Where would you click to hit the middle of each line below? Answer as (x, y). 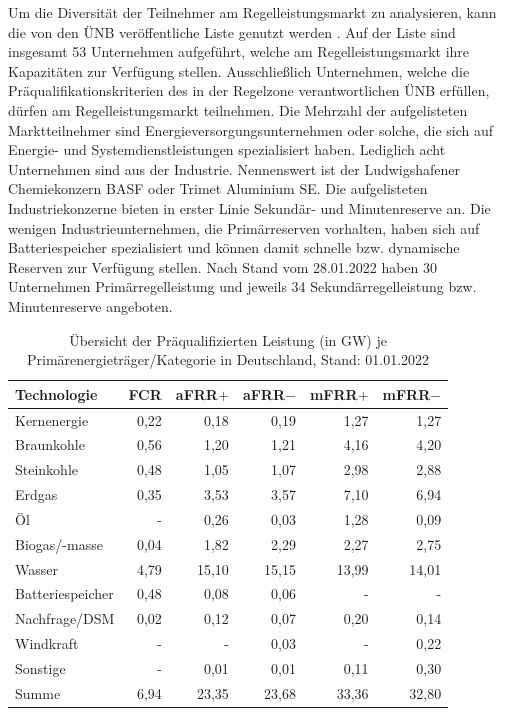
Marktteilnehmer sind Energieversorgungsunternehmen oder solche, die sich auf (251, 129)
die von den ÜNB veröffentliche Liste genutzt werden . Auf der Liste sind (232, 31)
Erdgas (36, 494)
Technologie (56, 393)
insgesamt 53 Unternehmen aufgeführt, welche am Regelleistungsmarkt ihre (239, 51)
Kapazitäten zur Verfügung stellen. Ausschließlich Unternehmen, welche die (239, 70)
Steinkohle (47, 469)
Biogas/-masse (59, 543)
